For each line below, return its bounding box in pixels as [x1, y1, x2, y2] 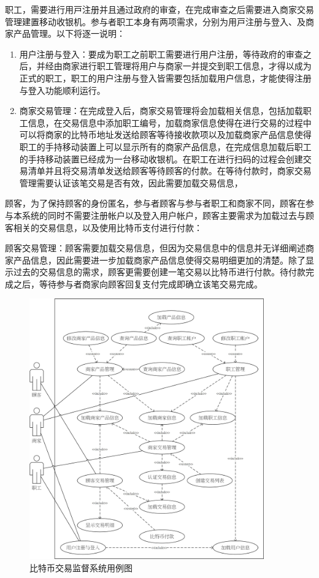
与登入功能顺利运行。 [19, 83, 106, 96]
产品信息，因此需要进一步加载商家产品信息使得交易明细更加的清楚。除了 [13, 253, 306, 266]
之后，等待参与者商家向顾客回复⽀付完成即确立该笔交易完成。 [13, 277, 263, 290]
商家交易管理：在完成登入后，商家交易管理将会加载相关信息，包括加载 [19, 104, 303, 117]
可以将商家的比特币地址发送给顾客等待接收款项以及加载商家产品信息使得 [19, 128, 312, 141]
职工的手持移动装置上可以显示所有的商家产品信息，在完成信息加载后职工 [19, 140, 312, 153]
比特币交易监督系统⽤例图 [29, 561, 133, 574]
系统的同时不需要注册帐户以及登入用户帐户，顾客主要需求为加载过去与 [21, 208, 306, 221]
